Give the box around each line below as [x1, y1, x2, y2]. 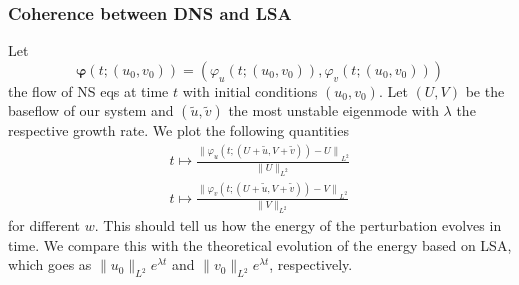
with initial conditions [182, 80, 318, 101]
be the [465, 80, 505, 101]
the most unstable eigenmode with [228, 100, 439, 121]
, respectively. [269, 254, 353, 275]
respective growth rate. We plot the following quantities [8, 120, 349, 141]
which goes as [8, 254, 92, 275]
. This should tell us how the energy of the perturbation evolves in [94, 215, 502, 236]
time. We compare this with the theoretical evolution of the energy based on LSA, [8, 234, 512, 255]
